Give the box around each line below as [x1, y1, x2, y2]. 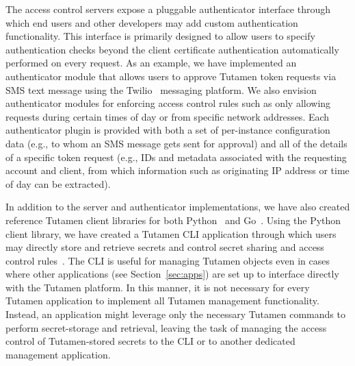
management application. [5, 347, 111, 361]
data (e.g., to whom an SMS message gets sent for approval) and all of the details [5, 136, 347, 150]
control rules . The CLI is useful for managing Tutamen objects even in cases [5, 253, 330, 267]
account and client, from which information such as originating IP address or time [5, 163, 350, 178]
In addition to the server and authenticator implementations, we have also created [5, 199, 350, 214]
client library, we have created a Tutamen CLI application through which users [5, 226, 337, 241]
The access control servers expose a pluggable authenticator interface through [5, 2, 331, 16]
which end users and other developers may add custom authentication [5, 15, 298, 29]
